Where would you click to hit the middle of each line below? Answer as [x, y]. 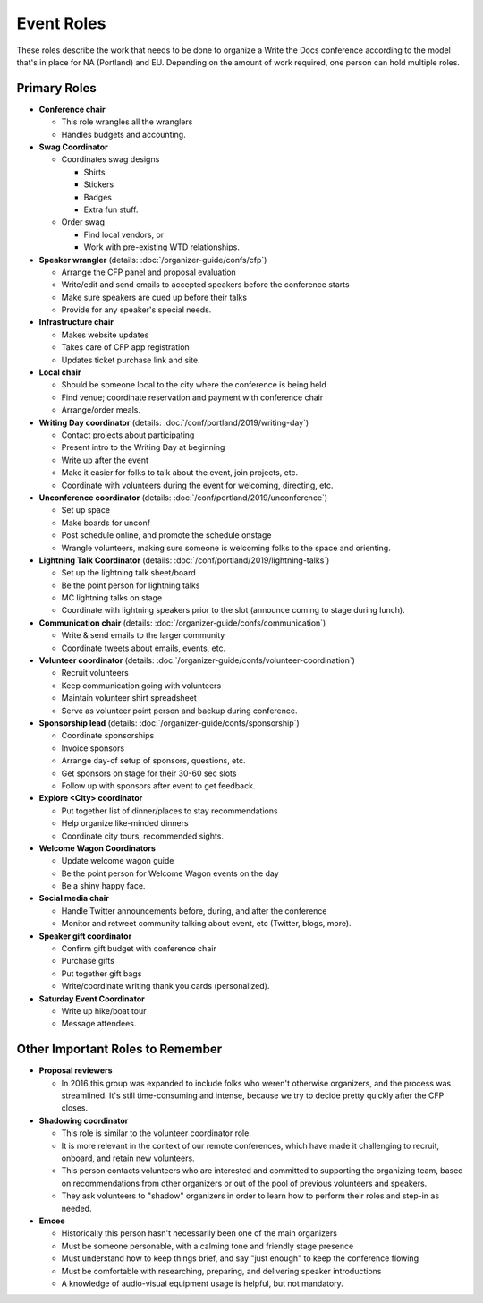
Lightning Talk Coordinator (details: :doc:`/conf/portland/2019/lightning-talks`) [184, 560]
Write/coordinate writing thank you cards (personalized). [165, 986]
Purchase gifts [88, 961]
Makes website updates [105, 335]
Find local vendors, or [124, 234]
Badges [97, 197]
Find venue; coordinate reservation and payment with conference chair [192, 397]
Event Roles [61, 23]
